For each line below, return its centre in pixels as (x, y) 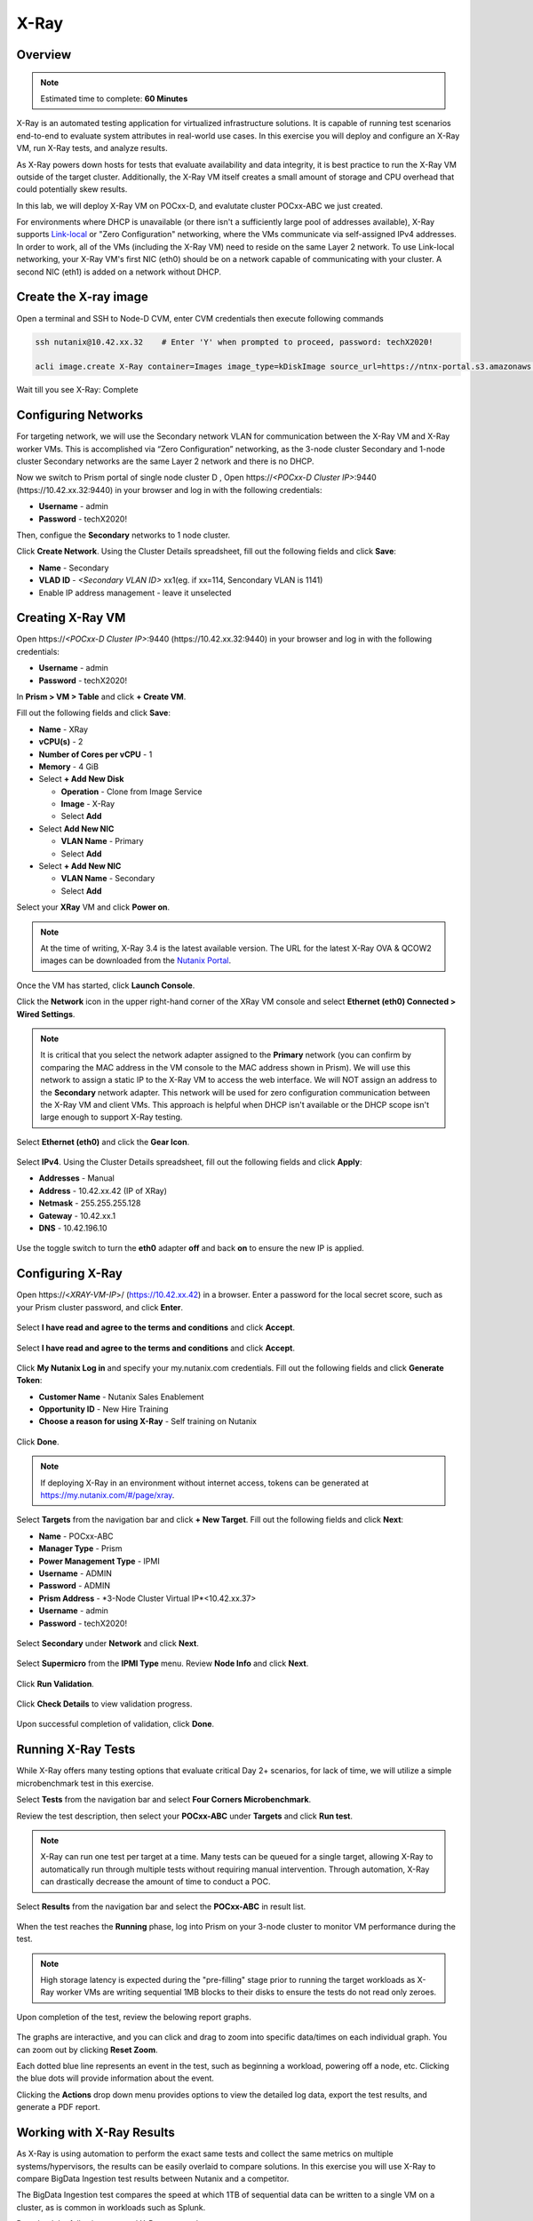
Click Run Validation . (56, 1684)
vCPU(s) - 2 (61, 742)
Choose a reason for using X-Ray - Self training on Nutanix (148, 1421)
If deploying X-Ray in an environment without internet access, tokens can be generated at (204, 1483)
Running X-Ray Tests (76, 1750)
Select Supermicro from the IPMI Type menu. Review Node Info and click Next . (163, 1664)
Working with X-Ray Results (95, 2133)
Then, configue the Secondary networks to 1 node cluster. (123, 535)
